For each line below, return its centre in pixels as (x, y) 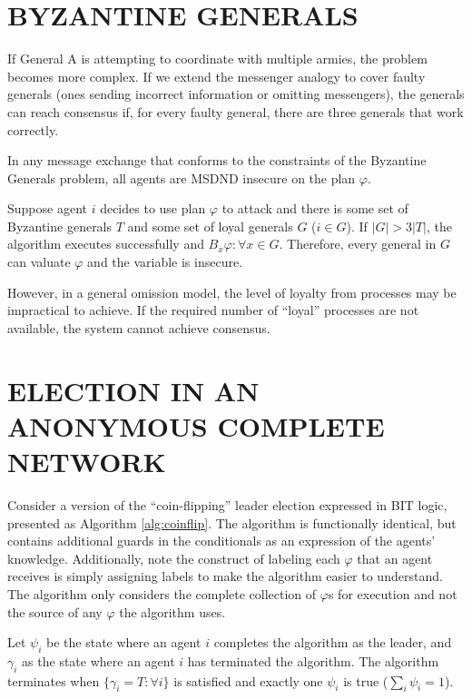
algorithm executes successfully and (106, 244)
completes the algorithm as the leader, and (333, 642)
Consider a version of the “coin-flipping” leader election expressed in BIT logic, (227, 504)
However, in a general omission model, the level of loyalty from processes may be (232, 292)
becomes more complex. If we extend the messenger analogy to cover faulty (216, 76)
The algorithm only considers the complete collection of (162, 593)
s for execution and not (393, 593)
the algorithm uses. (172, 611)
